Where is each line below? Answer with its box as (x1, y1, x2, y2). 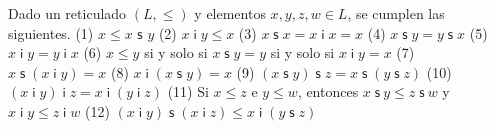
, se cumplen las (347, 3, 445, 23)
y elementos (194, 3, 266, 23)
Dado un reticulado (8, 3, 127, 23)
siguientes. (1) (8, 22, 94, 43)
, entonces (297, 81, 359, 102)
